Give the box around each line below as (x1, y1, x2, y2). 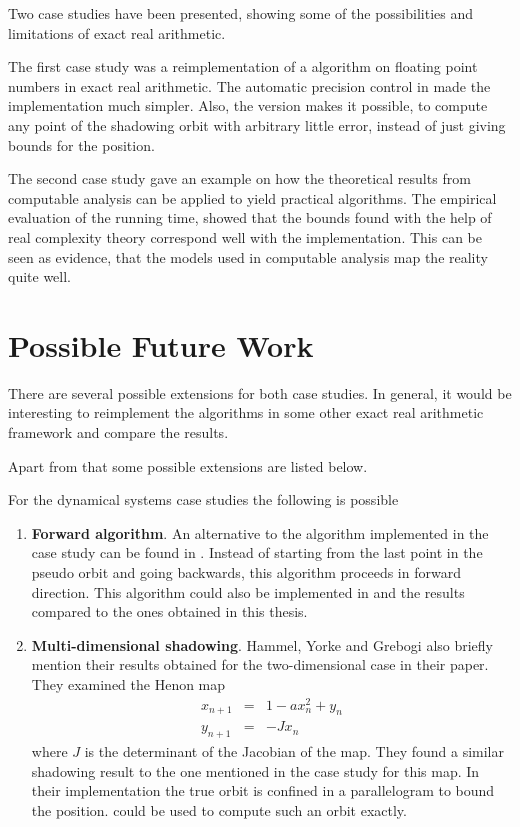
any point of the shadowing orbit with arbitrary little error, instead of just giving (8, 114, 506, 135)
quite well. (8, 266, 71, 287)
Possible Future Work (8, 324, 314, 365)
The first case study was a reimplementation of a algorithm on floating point (8, 56, 478, 77)
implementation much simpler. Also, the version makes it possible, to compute (8, 95, 488, 116)
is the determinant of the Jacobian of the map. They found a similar (84, 741, 504, 762)
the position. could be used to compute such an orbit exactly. (31, 800, 407, 821)
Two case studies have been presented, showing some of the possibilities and (8, 3, 474, 23)
